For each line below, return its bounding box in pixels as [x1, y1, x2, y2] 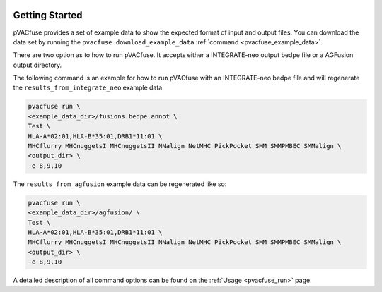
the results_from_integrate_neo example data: [13, 83, 164, 92]
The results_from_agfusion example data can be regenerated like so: [13, 180, 227, 188]
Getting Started [13, 9, 83, 21]
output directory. [13, 61, 62, 69]
